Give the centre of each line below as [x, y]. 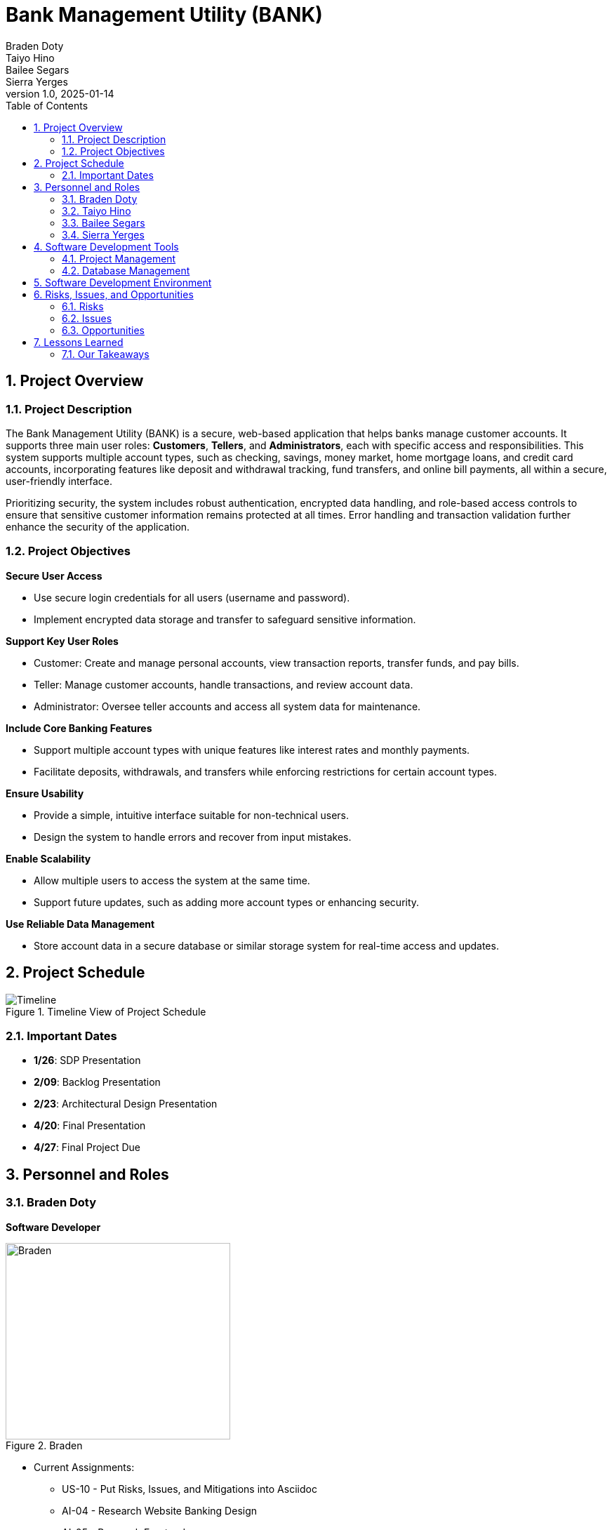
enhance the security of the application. [98, 526]
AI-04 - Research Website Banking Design [160, 1510]
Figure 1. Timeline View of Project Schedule [106, 1011]
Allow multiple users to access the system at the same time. [172, 880]
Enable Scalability [48, 858]
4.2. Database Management [126, 270]
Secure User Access [54, 576]
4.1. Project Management [119, 258]
